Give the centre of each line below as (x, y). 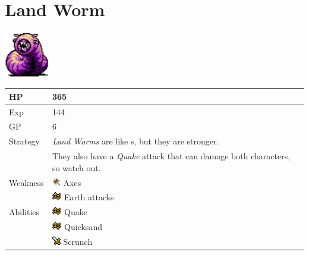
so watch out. (76, 167)
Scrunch (78, 241)
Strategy (24, 141)
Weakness (26, 182)
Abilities (24, 212)
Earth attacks (89, 197)
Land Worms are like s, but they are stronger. (135, 141)
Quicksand (83, 227)
